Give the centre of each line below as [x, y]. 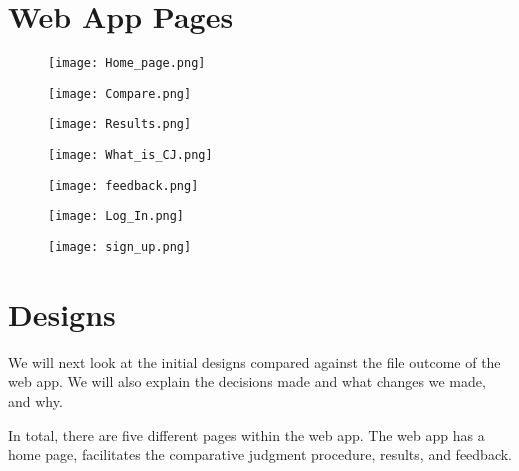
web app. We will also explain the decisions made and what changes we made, [247, 381]
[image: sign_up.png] [120, 247]
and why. [35, 401]
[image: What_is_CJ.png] [130, 155]
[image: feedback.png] [123, 185]
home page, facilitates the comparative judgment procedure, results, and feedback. [260, 454]
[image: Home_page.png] [127, 63]
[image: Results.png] [120, 124]
